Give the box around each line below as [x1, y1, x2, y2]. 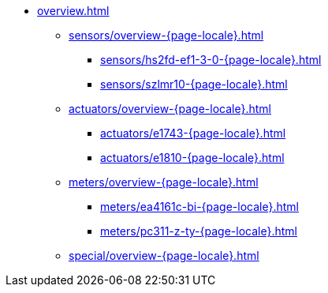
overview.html [37, 4, 110, 17]
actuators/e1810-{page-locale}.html [100, 151, 285, 164]
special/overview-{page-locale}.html [69, 249, 259, 262]
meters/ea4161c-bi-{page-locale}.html [100, 200, 299, 213]
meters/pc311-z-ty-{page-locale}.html [100, 224, 297, 238]
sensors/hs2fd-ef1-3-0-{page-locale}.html [100, 53, 322, 66]
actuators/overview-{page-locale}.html [69, 102, 271, 115]
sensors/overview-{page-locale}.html [69, 28, 264, 42]
